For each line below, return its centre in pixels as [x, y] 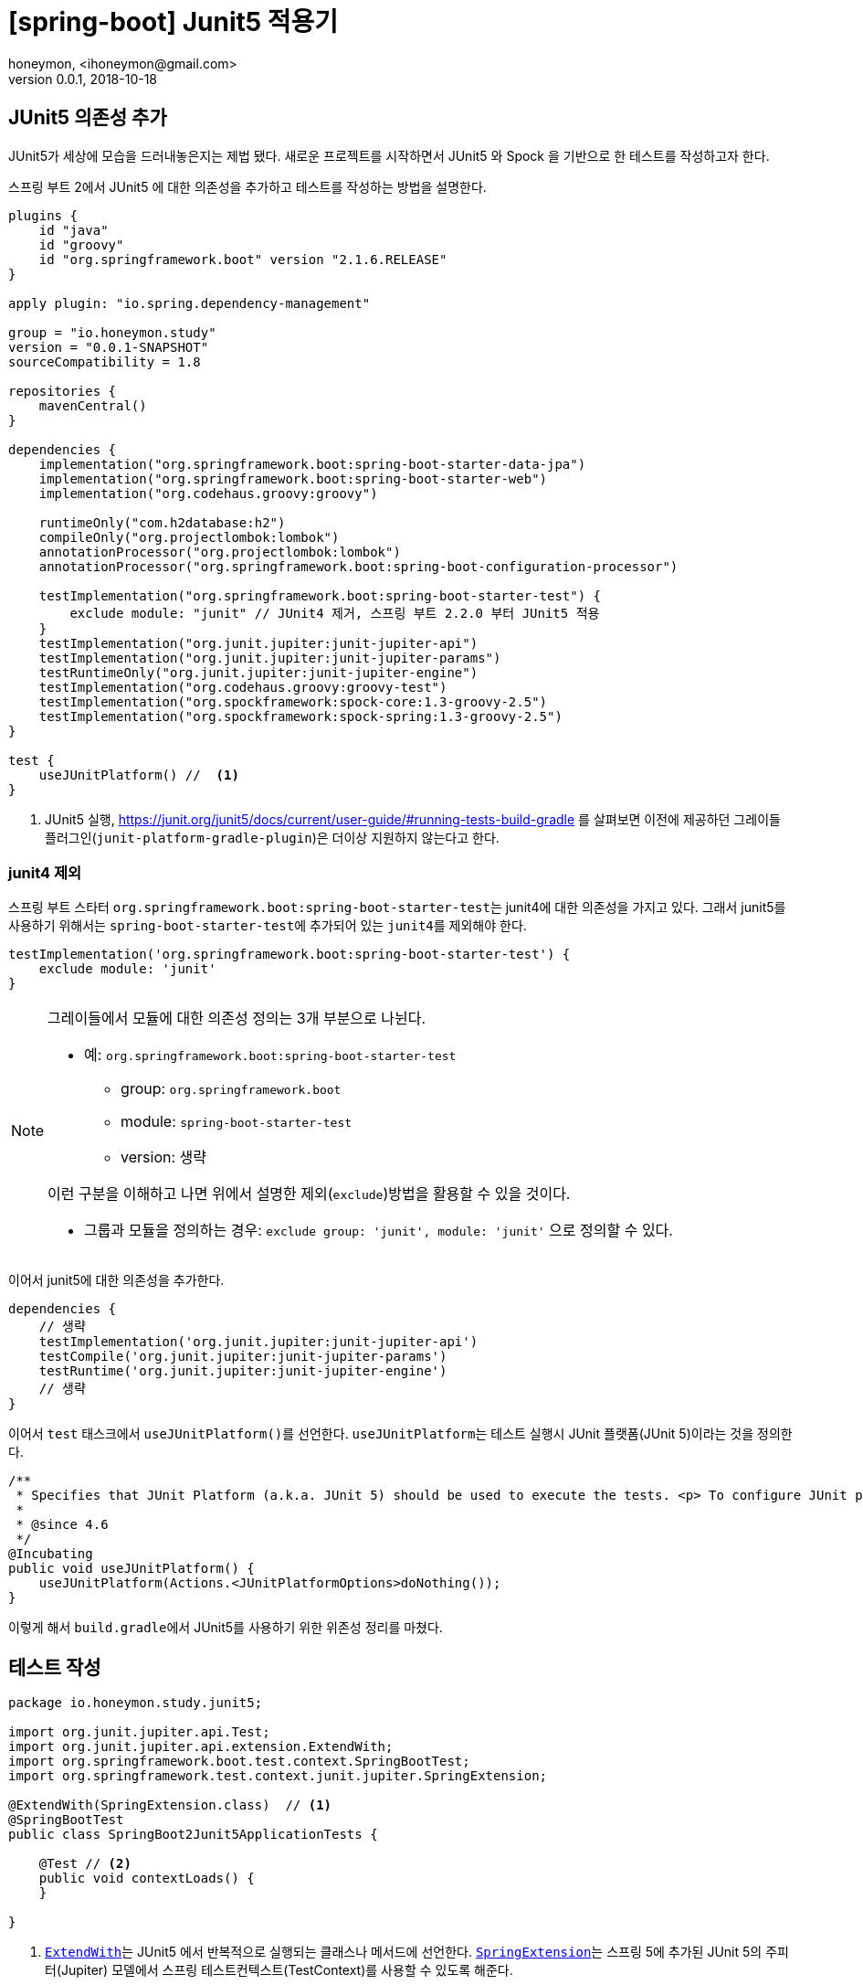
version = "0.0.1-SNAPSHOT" [109, 347]
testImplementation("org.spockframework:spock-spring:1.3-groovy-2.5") [300, 716]
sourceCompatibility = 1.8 [105, 361]
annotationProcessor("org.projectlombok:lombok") [220, 552]
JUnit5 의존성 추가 [88, 118]
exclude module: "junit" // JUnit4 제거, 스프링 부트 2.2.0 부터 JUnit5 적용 [335, 613]
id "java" [74, 230]
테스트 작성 [55, 1667]
